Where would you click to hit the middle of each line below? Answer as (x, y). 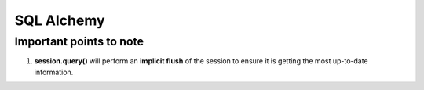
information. (54, 72)
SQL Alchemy (60, 20)
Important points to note (79, 41)
